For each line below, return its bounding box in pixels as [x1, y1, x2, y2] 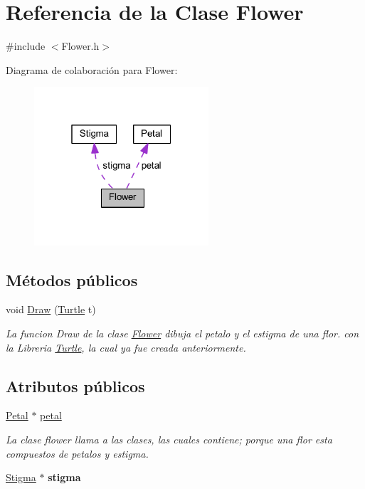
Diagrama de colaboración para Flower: [6, 62, 178, 77]
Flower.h [61, 38, 100, 53]
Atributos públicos [6, 374, 145, 396]
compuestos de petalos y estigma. [6, 446, 149, 461]
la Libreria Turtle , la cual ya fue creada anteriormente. [6, 340, 246, 354]
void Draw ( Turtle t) [6, 302, 96, 317]
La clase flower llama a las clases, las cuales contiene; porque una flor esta [6, 432, 332, 447]
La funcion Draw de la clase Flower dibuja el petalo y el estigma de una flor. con [6, 326, 359, 341]
